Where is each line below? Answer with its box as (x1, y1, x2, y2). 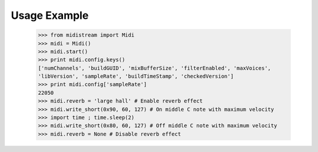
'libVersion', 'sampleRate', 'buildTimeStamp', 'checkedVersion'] (38, 73, 234, 80)
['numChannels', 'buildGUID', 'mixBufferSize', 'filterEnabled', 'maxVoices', (38, 65, 271, 71)
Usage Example (11, 9, 89, 22)
